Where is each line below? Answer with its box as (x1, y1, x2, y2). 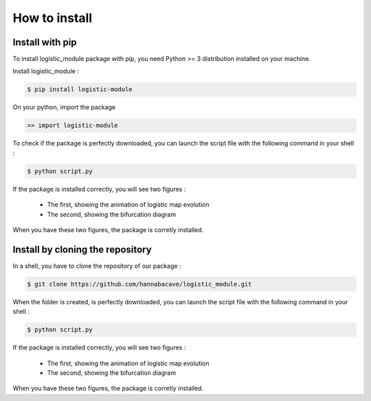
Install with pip (12, 36, 77, 48)
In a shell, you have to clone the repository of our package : (12, 262, 181, 270)
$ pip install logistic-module (27, 86, 133, 93)
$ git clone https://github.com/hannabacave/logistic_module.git (27, 280, 252, 288)
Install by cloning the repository (12, 244, 152, 255)
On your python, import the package (12, 103, 116, 111)
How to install (12, 10, 93, 25)
